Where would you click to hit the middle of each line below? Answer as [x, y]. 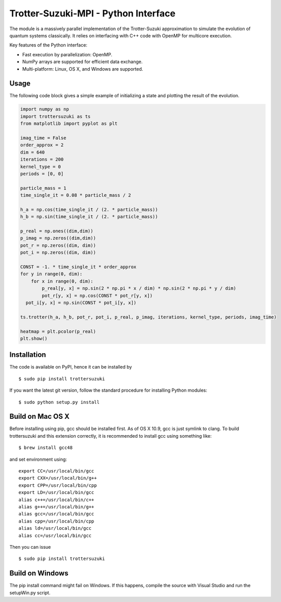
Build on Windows [39, 573]
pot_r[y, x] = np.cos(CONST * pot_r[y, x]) [97, 295]
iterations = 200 [42, 159]
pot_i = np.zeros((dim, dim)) [58, 253]
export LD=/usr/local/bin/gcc [57, 492]
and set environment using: [38, 459]
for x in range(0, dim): [62, 281]
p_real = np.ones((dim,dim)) [57, 231]
